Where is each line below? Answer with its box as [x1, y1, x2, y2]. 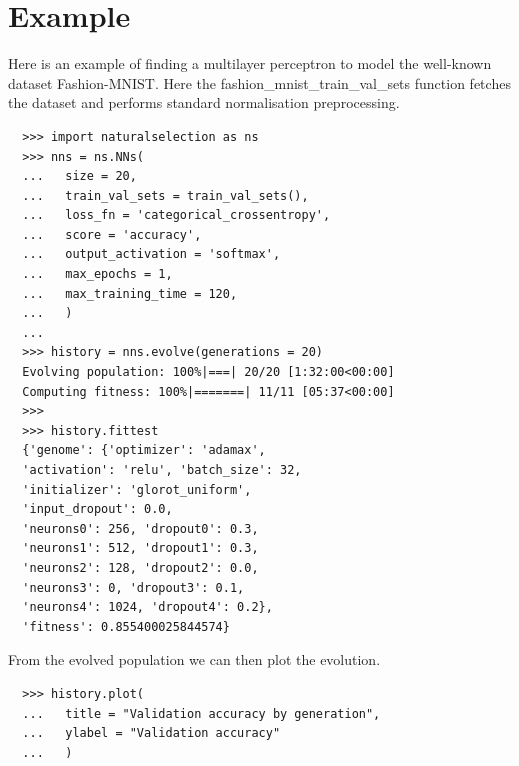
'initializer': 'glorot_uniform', [22, 482, 252, 497]
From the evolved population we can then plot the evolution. [8, 649, 381, 670]
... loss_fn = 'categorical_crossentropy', [22, 208, 331, 223]
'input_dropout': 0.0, [22, 502, 173, 517]
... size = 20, [22, 169, 137, 184]
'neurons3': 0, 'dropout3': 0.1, [22, 580, 245, 595]
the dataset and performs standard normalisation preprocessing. [8, 92, 400, 113]
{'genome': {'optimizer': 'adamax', [22, 443, 266, 458]
